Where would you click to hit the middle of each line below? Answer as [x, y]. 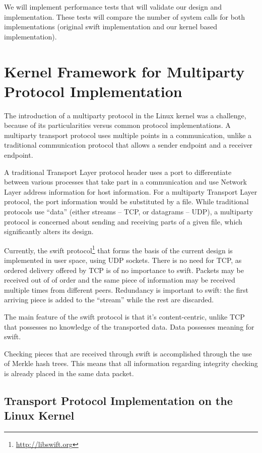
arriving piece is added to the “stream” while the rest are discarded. [109, 300]
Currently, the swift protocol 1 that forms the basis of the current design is [118, 249]
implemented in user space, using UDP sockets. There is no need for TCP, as [123, 260]
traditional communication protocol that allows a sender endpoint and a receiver [128, 145]
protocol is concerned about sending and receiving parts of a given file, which [123, 221]
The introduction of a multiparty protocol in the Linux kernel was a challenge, [125, 115]
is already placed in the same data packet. [69, 373]
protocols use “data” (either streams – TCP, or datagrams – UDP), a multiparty [128, 212]
